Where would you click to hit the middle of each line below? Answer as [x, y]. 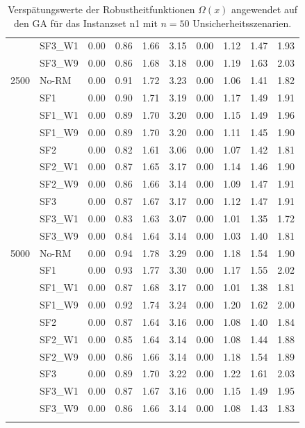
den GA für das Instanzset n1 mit [85, 23]
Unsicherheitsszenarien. [242, 23]
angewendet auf [264, 9]
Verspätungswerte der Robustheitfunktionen [101, 9]
